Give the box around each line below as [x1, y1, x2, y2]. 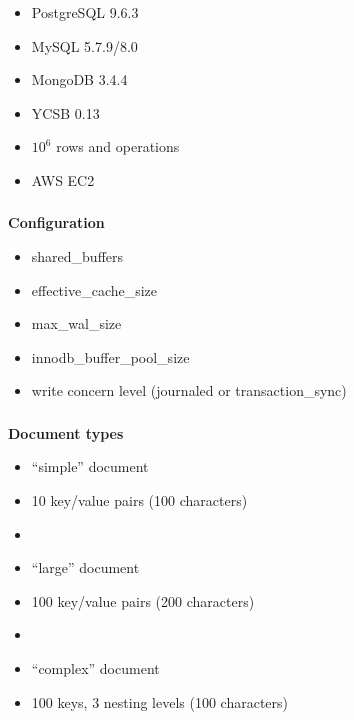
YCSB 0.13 [31, 102, 100, 123]
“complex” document [31, 658, 160, 679]
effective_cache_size [31, 279, 158, 300]
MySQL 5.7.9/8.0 [31, 35, 138, 56]
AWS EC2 [31, 169, 95, 190]
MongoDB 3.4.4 [31, 69, 128, 90]
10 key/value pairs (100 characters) [31, 490, 248, 511]
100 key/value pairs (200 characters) [31, 590, 255, 611]
